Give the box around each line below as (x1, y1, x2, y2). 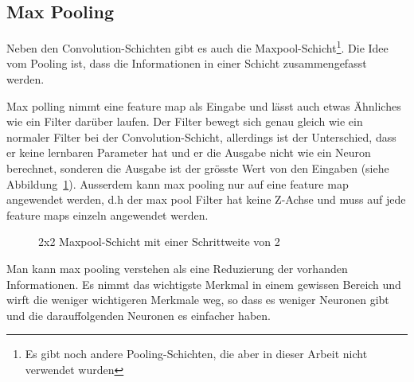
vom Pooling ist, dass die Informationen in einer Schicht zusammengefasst (6, 55, 367, 72)
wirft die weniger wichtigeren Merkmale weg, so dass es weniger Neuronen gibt (6, 291, 389, 308)
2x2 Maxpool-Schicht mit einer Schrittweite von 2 (38, 233, 280, 250)
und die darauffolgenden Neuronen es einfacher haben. (6, 306, 271, 323)
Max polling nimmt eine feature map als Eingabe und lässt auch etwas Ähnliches (6, 97, 401, 114)
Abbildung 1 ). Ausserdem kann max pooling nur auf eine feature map (6, 175, 349, 192)
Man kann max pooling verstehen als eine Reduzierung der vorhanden (6, 259, 348, 276)
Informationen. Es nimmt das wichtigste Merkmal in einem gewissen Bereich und (6, 275, 401, 292)
